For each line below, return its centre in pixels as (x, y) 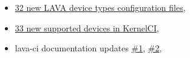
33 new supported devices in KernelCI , (87, 27)
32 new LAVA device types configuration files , (100, 7)
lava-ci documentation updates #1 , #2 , (88, 48)
